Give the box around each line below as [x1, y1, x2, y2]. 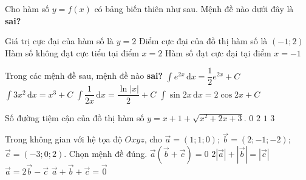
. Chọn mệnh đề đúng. [64, 147, 148, 159]
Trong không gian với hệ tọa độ [5, 133, 122, 145]
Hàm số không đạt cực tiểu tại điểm [5, 46, 139, 59]
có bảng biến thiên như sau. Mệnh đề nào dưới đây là [94, 2, 294, 15]
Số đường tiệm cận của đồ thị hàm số [5, 111, 144, 124]
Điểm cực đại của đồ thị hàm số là [138, 35, 268, 47]
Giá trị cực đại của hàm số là [5, 35, 114, 47]
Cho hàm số [5, 2, 50, 15]
